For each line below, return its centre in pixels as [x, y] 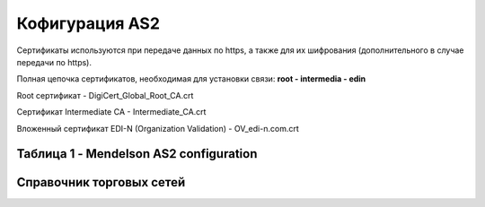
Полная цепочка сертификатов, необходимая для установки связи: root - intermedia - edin [191, 79]
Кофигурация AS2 [88, 23]
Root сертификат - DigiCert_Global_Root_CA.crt [105, 95]
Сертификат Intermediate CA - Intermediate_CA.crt [111, 112]
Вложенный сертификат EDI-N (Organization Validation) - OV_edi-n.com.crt [158, 128]
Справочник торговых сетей [101, 182]
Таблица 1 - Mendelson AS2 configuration [137, 154]
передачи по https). [54, 62]
